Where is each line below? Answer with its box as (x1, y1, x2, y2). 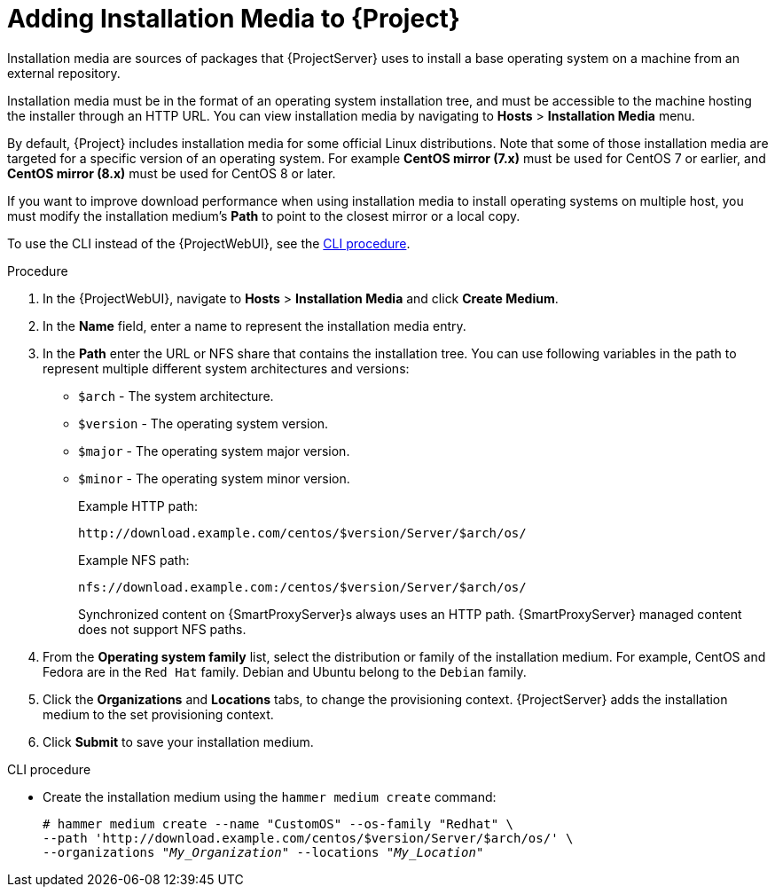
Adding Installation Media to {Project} (7, 4, 460, 34)
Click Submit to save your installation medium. (43, 733, 314, 749)
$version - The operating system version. (78, 415, 329, 431)
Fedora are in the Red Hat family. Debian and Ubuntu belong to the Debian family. (43, 663, 527, 679)
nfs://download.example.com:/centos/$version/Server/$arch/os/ (78, 579, 527, 594)
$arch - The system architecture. (78, 388, 274, 404)
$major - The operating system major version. (78, 443, 350, 459)
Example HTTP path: (78, 498, 199, 514)
